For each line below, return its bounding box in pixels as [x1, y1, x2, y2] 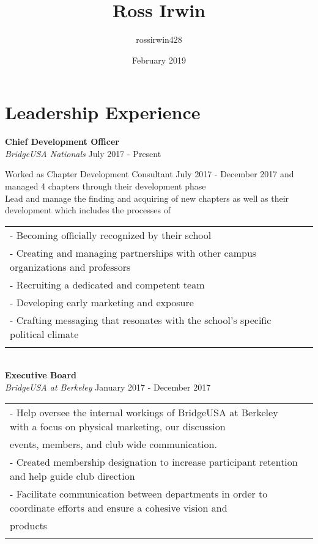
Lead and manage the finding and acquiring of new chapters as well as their [5, 191, 289, 204]
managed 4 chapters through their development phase [5, 180, 206, 193]
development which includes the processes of [5, 204, 171, 216]
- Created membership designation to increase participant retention [10, 454, 298, 469]
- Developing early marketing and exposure [10, 295, 194, 309]
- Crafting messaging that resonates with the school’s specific [10, 312, 272, 327]
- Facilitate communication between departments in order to [10, 486, 268, 501]
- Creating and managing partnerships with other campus [10, 245, 257, 260]
